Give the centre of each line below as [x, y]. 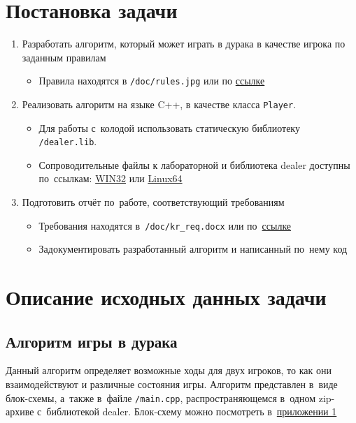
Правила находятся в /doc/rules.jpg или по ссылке [152, 81]
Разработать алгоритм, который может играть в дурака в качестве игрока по [184, 44]
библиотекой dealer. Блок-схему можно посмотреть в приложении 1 [192, 411]
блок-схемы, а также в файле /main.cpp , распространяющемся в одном [161, 398]
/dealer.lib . [68, 141]
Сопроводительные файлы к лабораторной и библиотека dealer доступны [194, 164]
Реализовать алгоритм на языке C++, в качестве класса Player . [159, 104]
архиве [20, 411]
